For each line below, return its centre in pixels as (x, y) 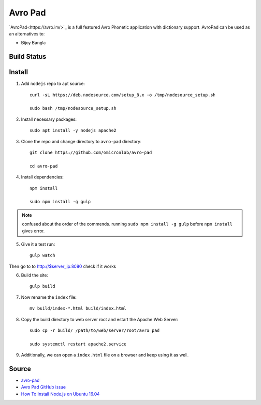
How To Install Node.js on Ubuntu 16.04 (60, 394)
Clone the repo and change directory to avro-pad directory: (81, 141)
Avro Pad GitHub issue (43, 387)
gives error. (33, 231)
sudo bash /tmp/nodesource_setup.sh (73, 108)
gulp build (43, 286)
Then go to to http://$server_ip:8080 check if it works (62, 266)
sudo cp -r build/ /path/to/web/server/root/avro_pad (94, 331)
